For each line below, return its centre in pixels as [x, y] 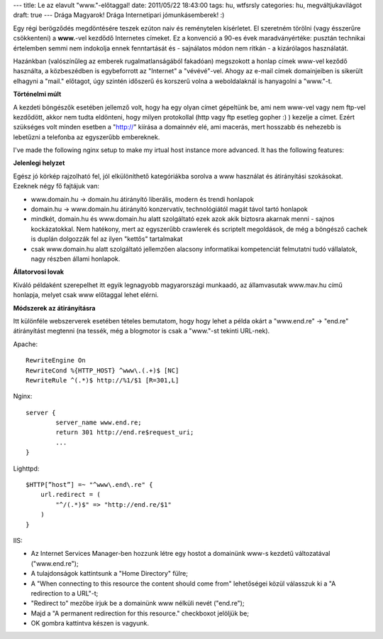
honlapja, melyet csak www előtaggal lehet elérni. [86, 295]
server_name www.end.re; [99, 423]
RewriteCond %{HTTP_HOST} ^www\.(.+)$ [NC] [102, 370]
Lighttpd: [26, 468]
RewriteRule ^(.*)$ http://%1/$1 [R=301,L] [102, 380]
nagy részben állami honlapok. [76, 259]
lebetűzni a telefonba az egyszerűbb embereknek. [87, 137]
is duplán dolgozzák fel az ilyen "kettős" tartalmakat [107, 239]
